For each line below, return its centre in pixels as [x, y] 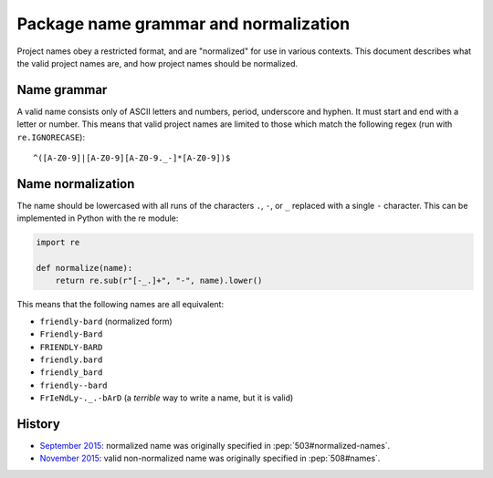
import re [58, 243]
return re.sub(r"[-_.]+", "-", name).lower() [159, 281]
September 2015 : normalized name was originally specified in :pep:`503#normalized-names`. [215, 446]
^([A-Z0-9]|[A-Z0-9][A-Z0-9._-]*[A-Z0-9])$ [132, 158]
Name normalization [76, 184]
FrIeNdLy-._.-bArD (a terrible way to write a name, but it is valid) [167, 398]
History [39, 424]
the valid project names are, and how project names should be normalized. [157, 63]
